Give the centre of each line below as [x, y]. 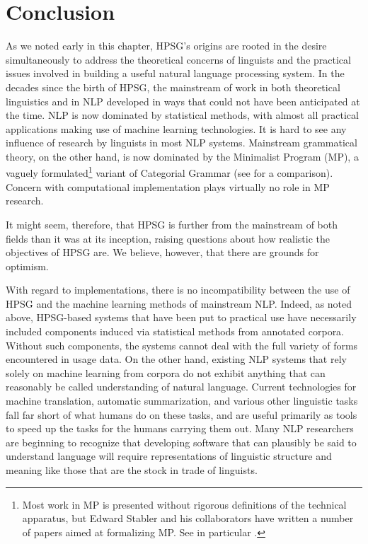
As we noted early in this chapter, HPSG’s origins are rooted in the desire [166, 46]
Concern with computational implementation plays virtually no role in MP [168, 186]
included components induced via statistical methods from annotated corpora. [175, 331]
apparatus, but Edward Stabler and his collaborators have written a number [188, 518]
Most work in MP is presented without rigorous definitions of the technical [184, 504]
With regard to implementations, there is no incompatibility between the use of [178, 290]
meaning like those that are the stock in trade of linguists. [132, 470]
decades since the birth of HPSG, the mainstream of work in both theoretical [173, 87]
